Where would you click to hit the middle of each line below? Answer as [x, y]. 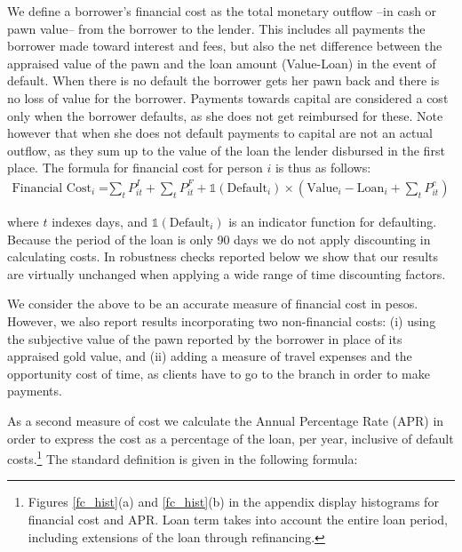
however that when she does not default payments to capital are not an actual [220, 133]
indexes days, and [100, 221]
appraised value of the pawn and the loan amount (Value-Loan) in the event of [222, 63]
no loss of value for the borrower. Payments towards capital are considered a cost [228, 97]
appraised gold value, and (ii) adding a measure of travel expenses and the [210, 356]
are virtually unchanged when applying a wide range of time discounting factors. [227, 273]
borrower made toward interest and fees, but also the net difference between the [225, 46]
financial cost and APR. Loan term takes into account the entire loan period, [238, 519]
